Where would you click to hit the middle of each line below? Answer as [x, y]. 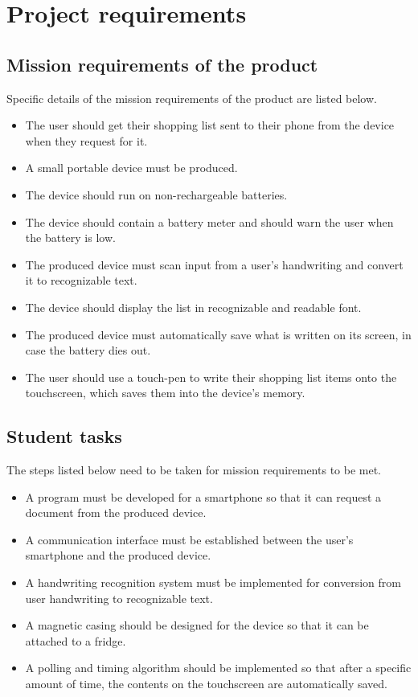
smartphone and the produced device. [118, 555]
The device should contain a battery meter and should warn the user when [209, 221]
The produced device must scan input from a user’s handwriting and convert [214, 264]
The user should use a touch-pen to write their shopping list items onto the [211, 377]
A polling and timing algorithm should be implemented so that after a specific [218, 668]
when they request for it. [86, 140]
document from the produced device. [116, 512]
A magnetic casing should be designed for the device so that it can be [197, 625]
